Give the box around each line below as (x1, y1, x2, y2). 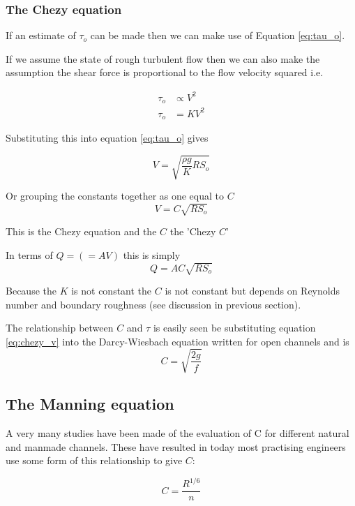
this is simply (123, 247, 181, 262)
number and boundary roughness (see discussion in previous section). (6, 297, 301, 311)
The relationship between (6, 320, 114, 335)
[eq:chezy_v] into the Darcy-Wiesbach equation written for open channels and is (6, 334, 349, 348)
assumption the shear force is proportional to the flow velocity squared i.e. (6, 65, 324, 80)
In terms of (6, 247, 53, 262)
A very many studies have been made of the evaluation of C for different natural (6, 426, 349, 440)
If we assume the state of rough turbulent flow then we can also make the (6, 51, 320, 66)
